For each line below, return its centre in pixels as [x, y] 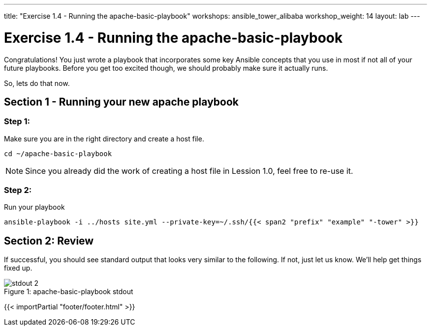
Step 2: [18, 190]
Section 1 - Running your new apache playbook [122, 102]
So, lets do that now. [37, 83]
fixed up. [18, 268]
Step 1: [17, 122]
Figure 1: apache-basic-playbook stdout [69, 292]
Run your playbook [34, 207]
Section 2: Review [49, 241]
